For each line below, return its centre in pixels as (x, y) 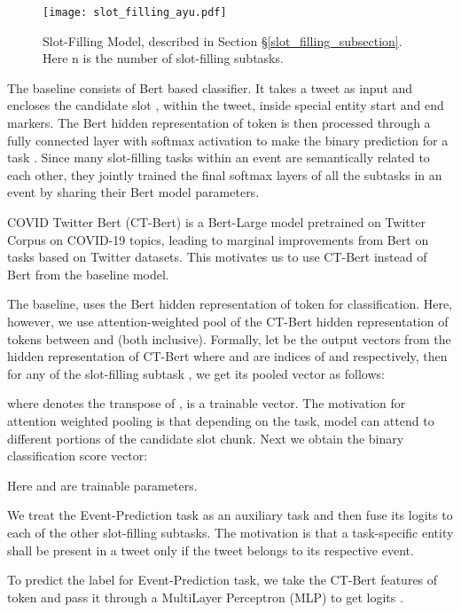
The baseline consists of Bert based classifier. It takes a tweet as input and (210, 87)
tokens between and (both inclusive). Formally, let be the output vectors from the (229, 338)
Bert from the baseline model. (88, 274)
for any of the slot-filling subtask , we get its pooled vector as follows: (196, 373)
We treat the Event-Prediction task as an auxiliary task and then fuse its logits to (230, 515)
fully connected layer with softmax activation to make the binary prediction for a (228, 140)
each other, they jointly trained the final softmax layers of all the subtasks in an (225, 174)
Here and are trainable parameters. (102, 485)
